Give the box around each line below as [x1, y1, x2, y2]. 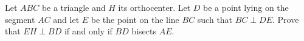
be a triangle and [41, 1, 106, 13]
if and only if [64, 25, 112, 37]
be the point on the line [91, 13, 179, 25]
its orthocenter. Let [118, 1, 191, 13]
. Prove [272, 13, 299, 25]
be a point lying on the [203, 1, 289, 13]
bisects [131, 25, 157, 37]
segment [5, 13, 35, 25]
